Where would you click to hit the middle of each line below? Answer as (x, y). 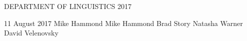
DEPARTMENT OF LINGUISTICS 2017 (68, 6)
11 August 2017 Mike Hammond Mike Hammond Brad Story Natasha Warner (123, 23)
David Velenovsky (31, 33)
